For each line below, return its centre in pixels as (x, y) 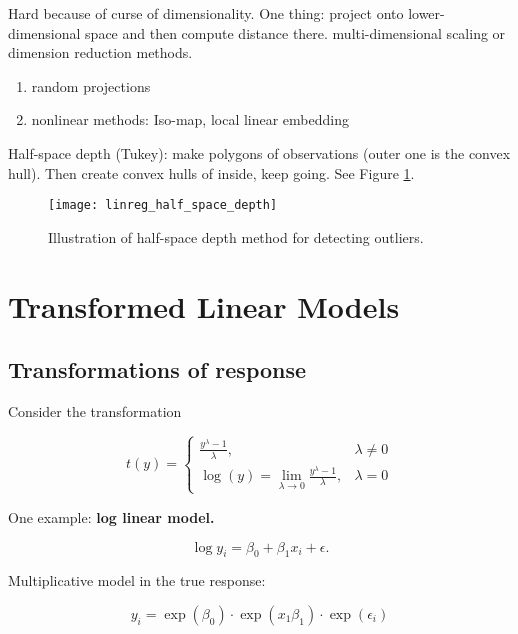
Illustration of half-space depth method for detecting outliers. (236, 236)
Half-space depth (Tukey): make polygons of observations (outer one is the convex (259, 152)
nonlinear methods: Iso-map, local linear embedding (190, 119)
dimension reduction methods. (100, 52)
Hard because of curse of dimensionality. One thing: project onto (206, 13)
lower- (426, 13)
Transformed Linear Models (204, 305)
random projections (91, 85)
